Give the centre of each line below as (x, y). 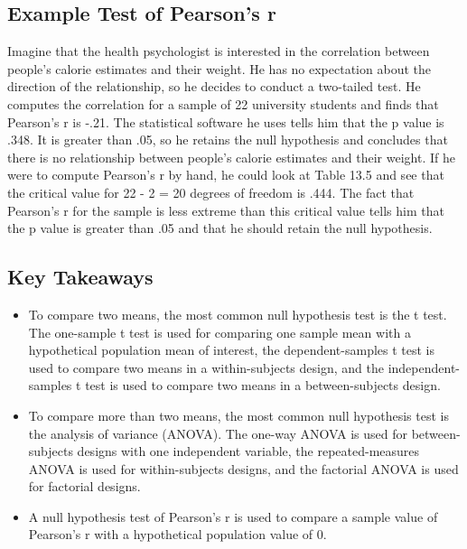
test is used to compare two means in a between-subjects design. (263, 385)
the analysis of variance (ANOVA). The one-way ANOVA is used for (218, 433)
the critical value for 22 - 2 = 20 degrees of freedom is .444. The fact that (211, 192)
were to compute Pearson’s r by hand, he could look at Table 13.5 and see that (226, 175)
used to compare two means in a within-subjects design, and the (206, 367)
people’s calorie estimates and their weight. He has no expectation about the (219, 68)
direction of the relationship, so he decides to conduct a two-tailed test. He (214, 86)
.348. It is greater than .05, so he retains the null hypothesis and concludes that (228, 140)
